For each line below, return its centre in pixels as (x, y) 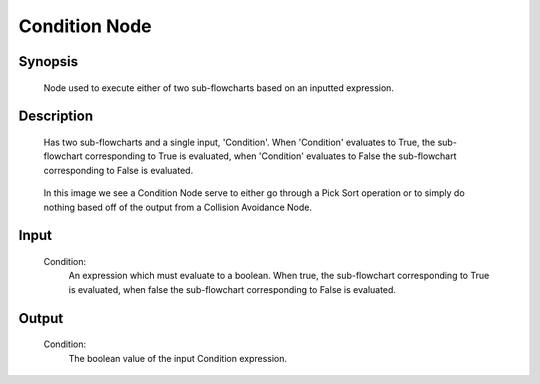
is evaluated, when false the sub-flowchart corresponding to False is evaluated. (232, 289)
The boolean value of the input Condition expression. (178, 358)
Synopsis (48, 61)
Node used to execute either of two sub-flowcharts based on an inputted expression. (219, 87)
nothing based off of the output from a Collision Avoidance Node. (177, 207)
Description (56, 116)
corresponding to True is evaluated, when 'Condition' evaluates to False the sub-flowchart (271, 156)
